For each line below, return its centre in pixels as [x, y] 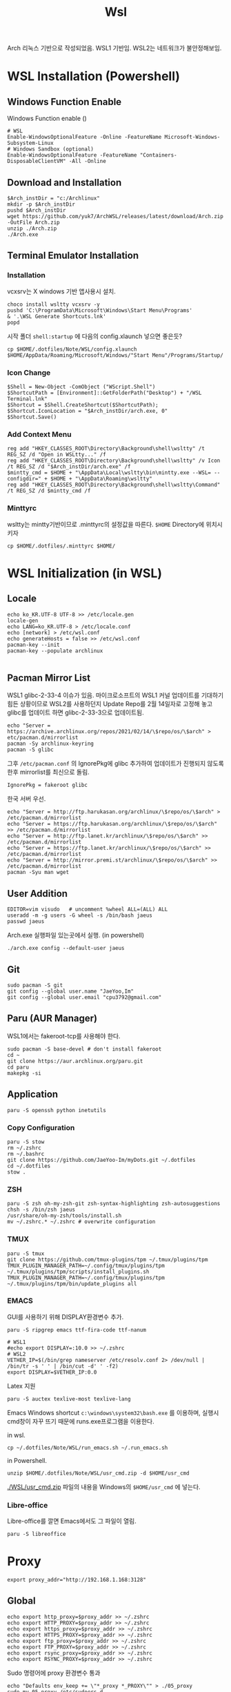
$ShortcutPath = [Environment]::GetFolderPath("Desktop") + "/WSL [104, 393]
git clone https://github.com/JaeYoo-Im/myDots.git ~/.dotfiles [101, 1160]
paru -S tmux [26, 1254]
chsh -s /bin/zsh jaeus [41, 1210]
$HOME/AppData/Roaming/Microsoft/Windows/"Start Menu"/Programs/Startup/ [115, 355]
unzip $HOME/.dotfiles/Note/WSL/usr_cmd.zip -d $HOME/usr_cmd [98, 1473]
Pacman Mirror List [49, 678]
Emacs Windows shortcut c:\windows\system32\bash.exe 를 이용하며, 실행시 [113, 1412]
